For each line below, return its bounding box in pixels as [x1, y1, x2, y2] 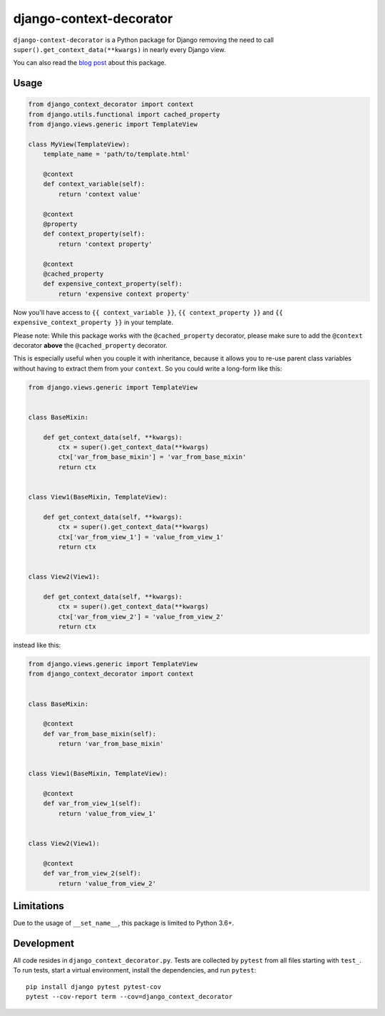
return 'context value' [58, 190, 142, 198]
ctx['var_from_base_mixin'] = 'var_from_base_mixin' [58, 453, 247, 461]
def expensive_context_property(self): [43, 280, 183, 288]
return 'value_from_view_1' [58, 809, 157, 817]
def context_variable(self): [43, 180, 145, 188]
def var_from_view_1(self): [43, 799, 142, 808]
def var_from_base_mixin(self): [43, 730, 157, 737]
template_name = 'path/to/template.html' [43, 150, 190, 158]
